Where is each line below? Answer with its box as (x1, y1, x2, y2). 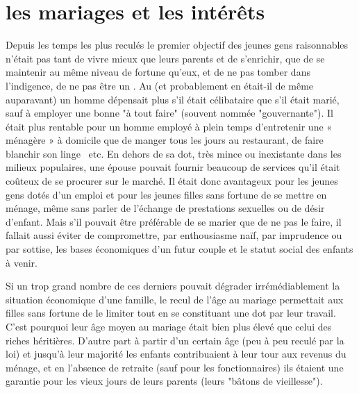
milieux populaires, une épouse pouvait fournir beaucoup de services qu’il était (6, 160, 340, 174)
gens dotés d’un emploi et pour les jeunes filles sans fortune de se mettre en (6, 187, 327, 201)
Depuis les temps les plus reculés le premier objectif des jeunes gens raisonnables (6, 37, 349, 52)
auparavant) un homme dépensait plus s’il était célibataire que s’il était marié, (6, 92, 340, 106)
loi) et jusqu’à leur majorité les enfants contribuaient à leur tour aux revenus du (6, 346, 347, 361)
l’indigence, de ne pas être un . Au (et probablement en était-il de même (6, 78, 314, 92)
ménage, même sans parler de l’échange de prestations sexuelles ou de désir (6, 201, 325, 215)
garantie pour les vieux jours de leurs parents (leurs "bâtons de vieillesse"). (6, 374, 323, 388)
